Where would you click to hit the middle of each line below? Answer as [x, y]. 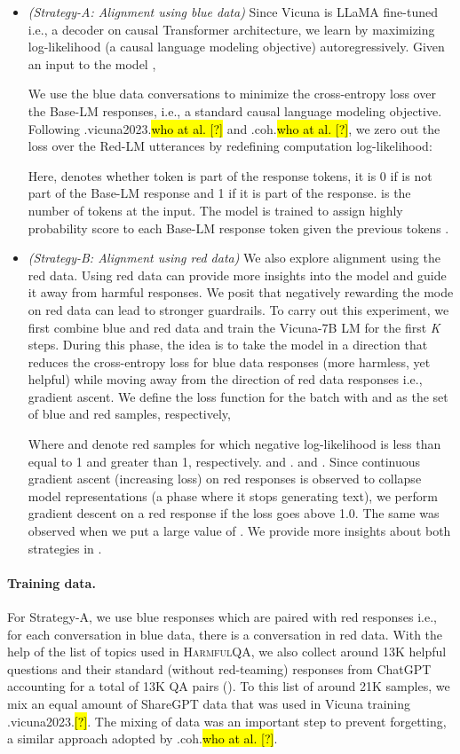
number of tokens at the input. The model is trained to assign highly [215, 210]
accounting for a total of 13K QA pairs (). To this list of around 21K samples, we [229, 686]
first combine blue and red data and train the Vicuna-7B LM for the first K [234, 327]
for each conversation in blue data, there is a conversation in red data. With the [225, 634]
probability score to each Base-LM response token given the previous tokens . [238, 228]
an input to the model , [92, 63]
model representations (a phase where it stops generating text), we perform [233, 495]
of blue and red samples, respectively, [129, 414]
